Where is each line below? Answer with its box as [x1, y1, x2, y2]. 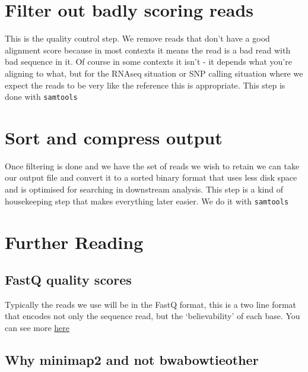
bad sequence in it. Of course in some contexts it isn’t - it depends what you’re [5, 55, 292, 68]
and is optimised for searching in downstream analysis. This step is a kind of [5, 183, 284, 196]
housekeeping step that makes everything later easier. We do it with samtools [5, 194, 289, 207]
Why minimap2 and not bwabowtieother [5, 351, 259, 369]
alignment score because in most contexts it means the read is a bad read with [5, 43, 291, 56]
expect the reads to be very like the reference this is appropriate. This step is [5, 78, 285, 91]
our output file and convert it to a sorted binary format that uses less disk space [5, 171, 297, 184]
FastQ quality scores [5, 270, 132, 289]
